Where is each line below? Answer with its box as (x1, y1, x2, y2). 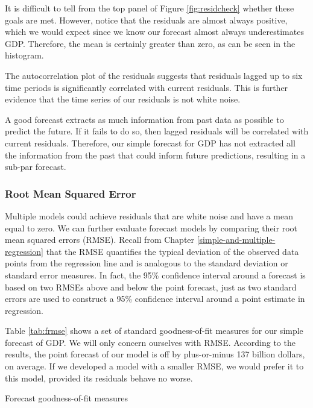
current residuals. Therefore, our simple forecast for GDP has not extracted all (5, 136, 296, 149)
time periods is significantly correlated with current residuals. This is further (5, 81, 288, 93)
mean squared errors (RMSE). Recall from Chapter (5, 233, 195, 246)
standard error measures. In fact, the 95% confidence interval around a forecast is (5, 268, 306, 281)
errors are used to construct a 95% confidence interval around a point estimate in (5, 292, 305, 305)
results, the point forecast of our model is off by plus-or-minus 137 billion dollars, (5, 348, 305, 360)
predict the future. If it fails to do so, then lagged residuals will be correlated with (5, 125, 309, 137)
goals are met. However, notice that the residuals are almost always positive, (5, 13, 288, 26)
